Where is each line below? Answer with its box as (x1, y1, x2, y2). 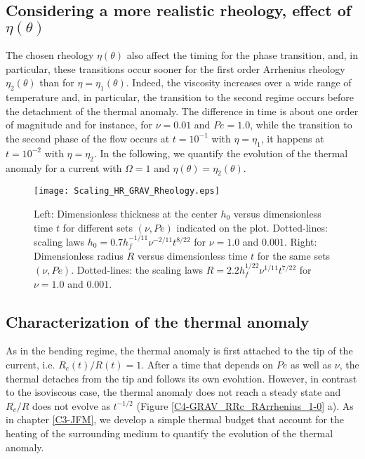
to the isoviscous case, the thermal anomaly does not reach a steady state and (6, 385, 341, 399)
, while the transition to (250, 117, 352, 132)
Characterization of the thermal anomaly (6, 310, 310, 332)
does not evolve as (32, 398, 110, 413)
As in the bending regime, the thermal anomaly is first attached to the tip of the (6, 343, 353, 358)
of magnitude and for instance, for (6, 117, 153, 132)
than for (39, 75, 74, 90)
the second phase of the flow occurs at (6, 131, 170, 145)
